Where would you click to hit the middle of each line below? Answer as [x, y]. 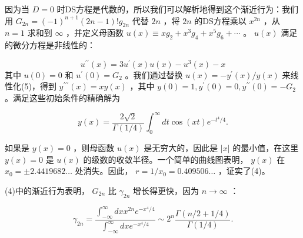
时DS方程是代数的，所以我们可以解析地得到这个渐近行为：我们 [178, 9]
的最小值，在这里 [266, 147]
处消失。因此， [104, 171]
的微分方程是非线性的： [50, 45]
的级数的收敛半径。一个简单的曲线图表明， [166, 159]
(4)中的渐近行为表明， [47, 190]
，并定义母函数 [95, 33]
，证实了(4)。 [244, 171]
